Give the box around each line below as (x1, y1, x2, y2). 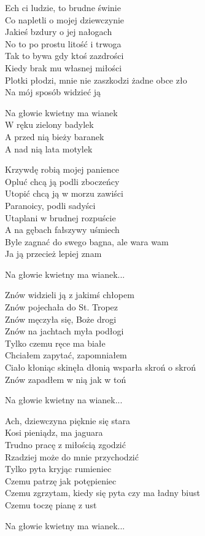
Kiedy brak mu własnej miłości (5, 61, 122, 74)
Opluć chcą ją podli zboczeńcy (5, 175, 120, 187)
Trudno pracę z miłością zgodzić (5, 438, 126, 451)
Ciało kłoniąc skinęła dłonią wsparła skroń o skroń (5, 361, 196, 374)
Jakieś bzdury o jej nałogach (5, 25, 112, 38)
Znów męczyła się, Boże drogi (5, 312, 117, 325)
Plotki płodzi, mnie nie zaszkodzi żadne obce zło (5, 73, 187, 86)
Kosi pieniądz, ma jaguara (5, 426, 103, 439)
